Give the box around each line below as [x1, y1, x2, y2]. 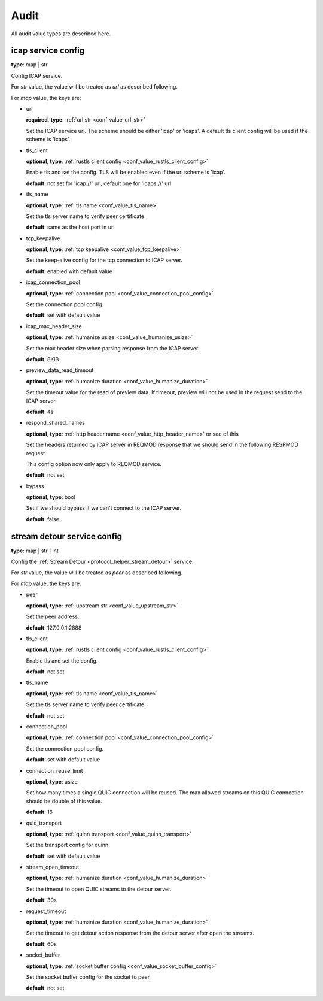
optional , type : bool [26, 494, 76, 501]
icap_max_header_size [26, 322, 82, 329]
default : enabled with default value [26, 267, 113, 275]
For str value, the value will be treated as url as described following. [11, 83, 178, 90]
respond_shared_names [26, 419, 85, 427]
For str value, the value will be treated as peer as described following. [11, 569, 182, 576]
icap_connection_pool [26, 279, 80, 286]
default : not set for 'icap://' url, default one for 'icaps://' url [26, 180, 172, 187]
